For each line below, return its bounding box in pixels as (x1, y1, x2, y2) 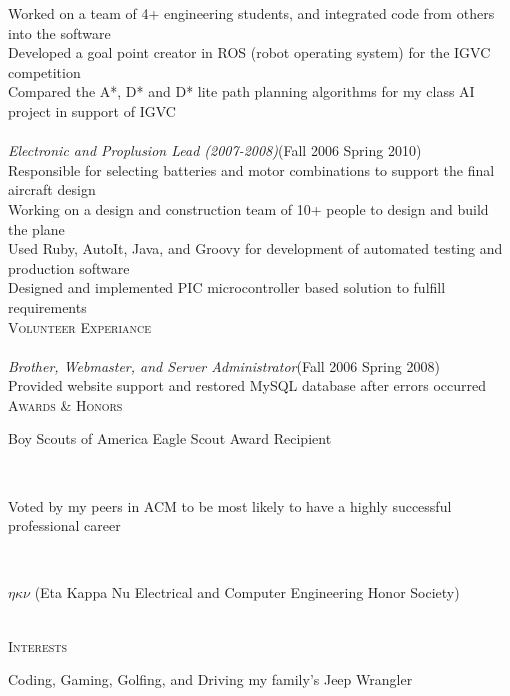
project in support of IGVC (8, 100, 176, 121)
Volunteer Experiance (8, 316, 152, 337)
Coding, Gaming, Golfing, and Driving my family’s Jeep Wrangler (8, 669, 413, 690)
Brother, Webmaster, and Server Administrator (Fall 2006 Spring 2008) (8, 355, 440, 376)
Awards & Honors (8, 394, 123, 415)
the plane (8, 218, 65, 239)
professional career (8, 515, 121, 536)
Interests (8, 635, 68, 656)
